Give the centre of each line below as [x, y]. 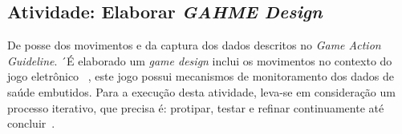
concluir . [31, 123]
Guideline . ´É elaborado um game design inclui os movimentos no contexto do [200, 60]
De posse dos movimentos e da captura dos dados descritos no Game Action [194, 45]
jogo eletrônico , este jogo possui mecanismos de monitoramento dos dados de [201, 76]
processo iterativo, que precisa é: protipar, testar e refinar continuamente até [196, 107]
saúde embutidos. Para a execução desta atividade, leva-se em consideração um [201, 91]
